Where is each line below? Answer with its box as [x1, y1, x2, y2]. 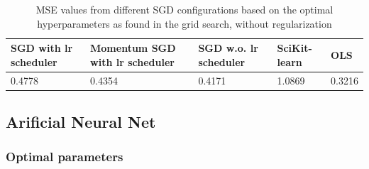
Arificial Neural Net [6, 111, 156, 133]
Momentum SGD [90, 40, 176, 55]
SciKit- [277, 40, 312, 55]
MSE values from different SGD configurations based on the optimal [35, 2, 334, 16]
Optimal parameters [6, 148, 123, 165]
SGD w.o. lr [198, 40, 258, 55]
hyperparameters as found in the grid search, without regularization [37, 16, 332, 31]
